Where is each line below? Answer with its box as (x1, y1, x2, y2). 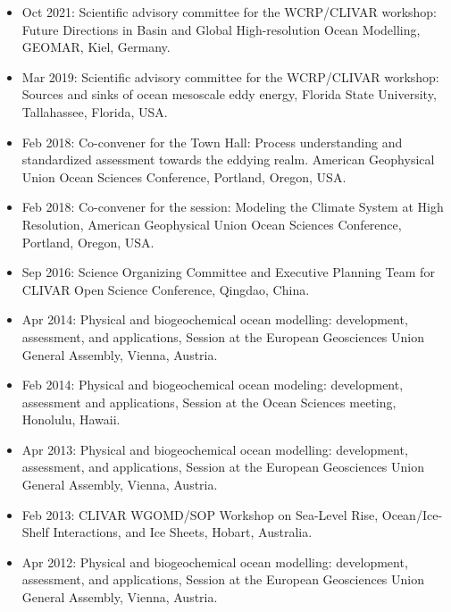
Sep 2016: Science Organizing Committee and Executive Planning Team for (21, 263, 435, 281)
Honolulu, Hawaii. (21, 410, 121, 429)
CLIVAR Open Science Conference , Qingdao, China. (21, 280, 310, 298)
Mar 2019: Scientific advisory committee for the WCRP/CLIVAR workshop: (21, 67, 439, 86)
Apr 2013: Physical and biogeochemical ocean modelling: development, (21, 440, 408, 458)
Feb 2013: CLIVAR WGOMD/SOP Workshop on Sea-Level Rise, (21, 505, 379, 524)
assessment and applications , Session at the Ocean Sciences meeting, (21, 392, 397, 411)
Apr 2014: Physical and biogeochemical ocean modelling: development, (21, 310, 408, 329)
